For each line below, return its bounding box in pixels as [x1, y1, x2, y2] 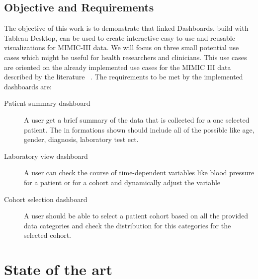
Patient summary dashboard [4, 98, 90, 108]
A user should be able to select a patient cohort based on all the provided [24, 210, 249, 221]
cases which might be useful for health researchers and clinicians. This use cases [4, 52, 247, 62]
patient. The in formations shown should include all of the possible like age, [24, 124, 255, 135]
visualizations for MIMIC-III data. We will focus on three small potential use [4, 42, 239, 53]
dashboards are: [4, 81, 52, 91]
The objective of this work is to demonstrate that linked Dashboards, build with [4, 23, 249, 33]
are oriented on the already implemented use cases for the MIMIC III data [4, 62, 231, 72]
